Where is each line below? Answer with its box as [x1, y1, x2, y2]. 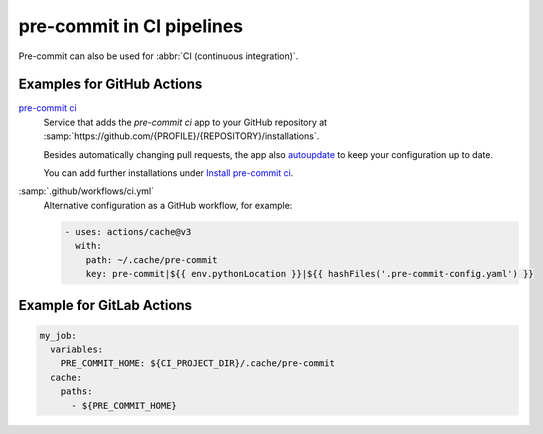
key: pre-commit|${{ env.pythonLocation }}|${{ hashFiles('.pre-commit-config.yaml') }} [85, 268, 534, 279]
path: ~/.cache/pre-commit [85, 254, 219, 265]
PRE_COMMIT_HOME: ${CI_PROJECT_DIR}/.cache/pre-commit [60, 358, 335, 369]
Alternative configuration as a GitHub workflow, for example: [43, 199, 293, 211]
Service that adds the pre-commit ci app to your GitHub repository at [43, 116, 328, 128]
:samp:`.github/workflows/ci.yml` [18, 185, 155, 197]
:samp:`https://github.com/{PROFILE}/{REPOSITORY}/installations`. [43, 130, 320, 142]
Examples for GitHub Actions [18, 76, 203, 93]
